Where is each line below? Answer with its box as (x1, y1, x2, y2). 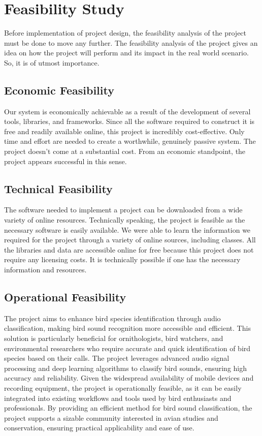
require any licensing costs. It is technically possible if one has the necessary (4, 254, 241, 265)
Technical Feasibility (4, 180, 113, 196)
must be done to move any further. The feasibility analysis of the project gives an (4, 37, 258, 48)
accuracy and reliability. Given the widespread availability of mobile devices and (4, 372, 254, 383)
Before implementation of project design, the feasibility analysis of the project (4, 27, 247, 38)
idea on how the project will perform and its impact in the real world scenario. (4, 47, 249, 58)
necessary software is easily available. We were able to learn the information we (4, 224, 251, 235)
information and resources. (4, 264, 87, 275)
